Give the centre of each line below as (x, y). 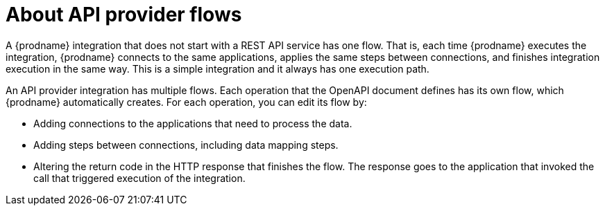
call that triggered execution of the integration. (139, 178)
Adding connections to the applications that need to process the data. (193, 123)
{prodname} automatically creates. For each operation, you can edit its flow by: (186, 102)
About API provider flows (124, 15)
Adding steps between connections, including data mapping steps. (186, 145)
